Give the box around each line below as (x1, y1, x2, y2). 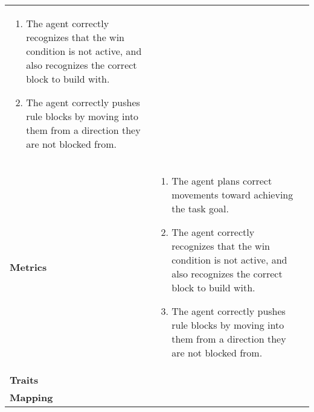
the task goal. (171, 201, 229, 215)
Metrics (10, 259, 47, 274)
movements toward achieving (171, 188, 293, 201)
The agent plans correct (171, 174, 272, 188)
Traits (10, 373, 39, 387)
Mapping (10, 390, 53, 404)
